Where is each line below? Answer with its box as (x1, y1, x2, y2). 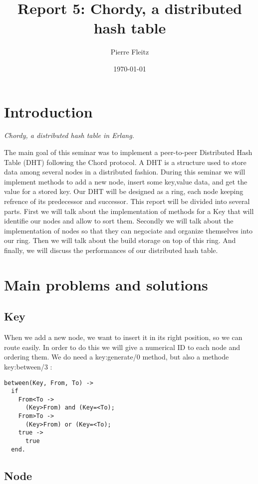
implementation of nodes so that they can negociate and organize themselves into (4, 225, 253, 235)
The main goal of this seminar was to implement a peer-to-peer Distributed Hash (4, 147, 253, 157)
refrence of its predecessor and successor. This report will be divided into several (4, 196, 250, 206)
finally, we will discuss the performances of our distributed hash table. (4, 244, 218, 255)
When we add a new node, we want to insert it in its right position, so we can (4, 332, 243, 342)
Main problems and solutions (4, 274, 208, 294)
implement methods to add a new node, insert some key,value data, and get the (4, 176, 248, 186)
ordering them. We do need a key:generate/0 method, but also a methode (4, 351, 229, 362)
